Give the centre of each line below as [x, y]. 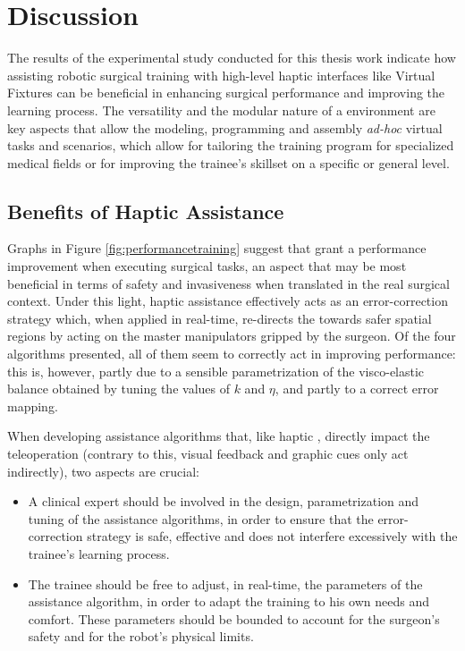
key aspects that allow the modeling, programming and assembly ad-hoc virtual [225, 127]
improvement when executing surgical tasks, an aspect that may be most [207, 266]
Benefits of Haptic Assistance [146, 211]
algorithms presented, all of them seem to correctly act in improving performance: [232, 354]
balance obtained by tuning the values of [118, 389]
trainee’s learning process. [99, 553]
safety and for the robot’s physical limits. [141, 636]
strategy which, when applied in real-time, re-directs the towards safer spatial [220, 318]
